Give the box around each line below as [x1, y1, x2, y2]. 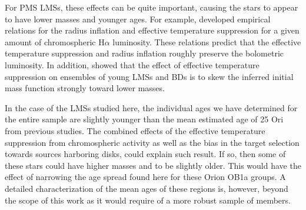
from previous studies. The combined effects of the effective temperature [5, 124, 265, 136]
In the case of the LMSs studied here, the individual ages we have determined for [5, 101, 298, 114]
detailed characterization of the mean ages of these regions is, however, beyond [5, 182, 288, 194]
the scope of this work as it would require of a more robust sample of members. [5, 194, 291, 206]
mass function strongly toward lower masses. [5, 82, 165, 94]
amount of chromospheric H [5, 35, 105, 48]
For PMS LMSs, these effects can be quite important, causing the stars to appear [5, 1, 298, 13]
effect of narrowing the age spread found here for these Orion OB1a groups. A [5, 171, 286, 183]
